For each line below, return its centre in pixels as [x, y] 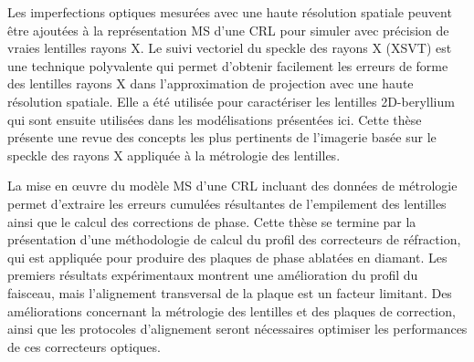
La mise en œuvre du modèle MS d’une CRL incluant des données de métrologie [232, 186]
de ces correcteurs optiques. [84, 346]
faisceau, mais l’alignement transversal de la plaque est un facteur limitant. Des [230, 292]
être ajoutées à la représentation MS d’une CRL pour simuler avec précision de [228, 30]
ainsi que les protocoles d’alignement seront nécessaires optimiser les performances [237, 329]
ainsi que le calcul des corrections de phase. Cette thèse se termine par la [212, 221]
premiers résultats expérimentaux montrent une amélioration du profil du [213, 275]
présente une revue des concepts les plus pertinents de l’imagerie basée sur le [222, 137]
